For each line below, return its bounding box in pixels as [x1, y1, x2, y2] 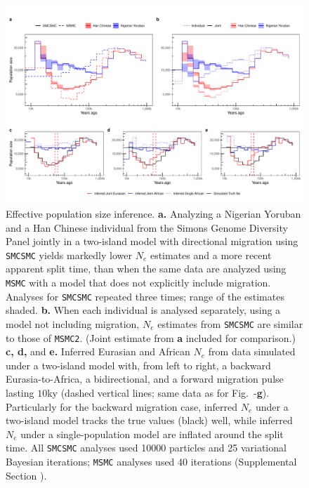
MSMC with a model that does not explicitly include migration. [6, 275, 271, 290]
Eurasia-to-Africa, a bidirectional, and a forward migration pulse [6, 371, 284, 386]
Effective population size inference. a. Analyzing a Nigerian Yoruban [6, 206, 301, 220]
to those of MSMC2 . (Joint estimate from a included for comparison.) [6, 330, 296, 345]
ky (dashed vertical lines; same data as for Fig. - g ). [47, 385, 270, 400]
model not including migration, [6, 316, 140, 331]
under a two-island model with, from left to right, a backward [6, 357, 271, 372]
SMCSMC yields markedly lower [6, 247, 132, 262]
